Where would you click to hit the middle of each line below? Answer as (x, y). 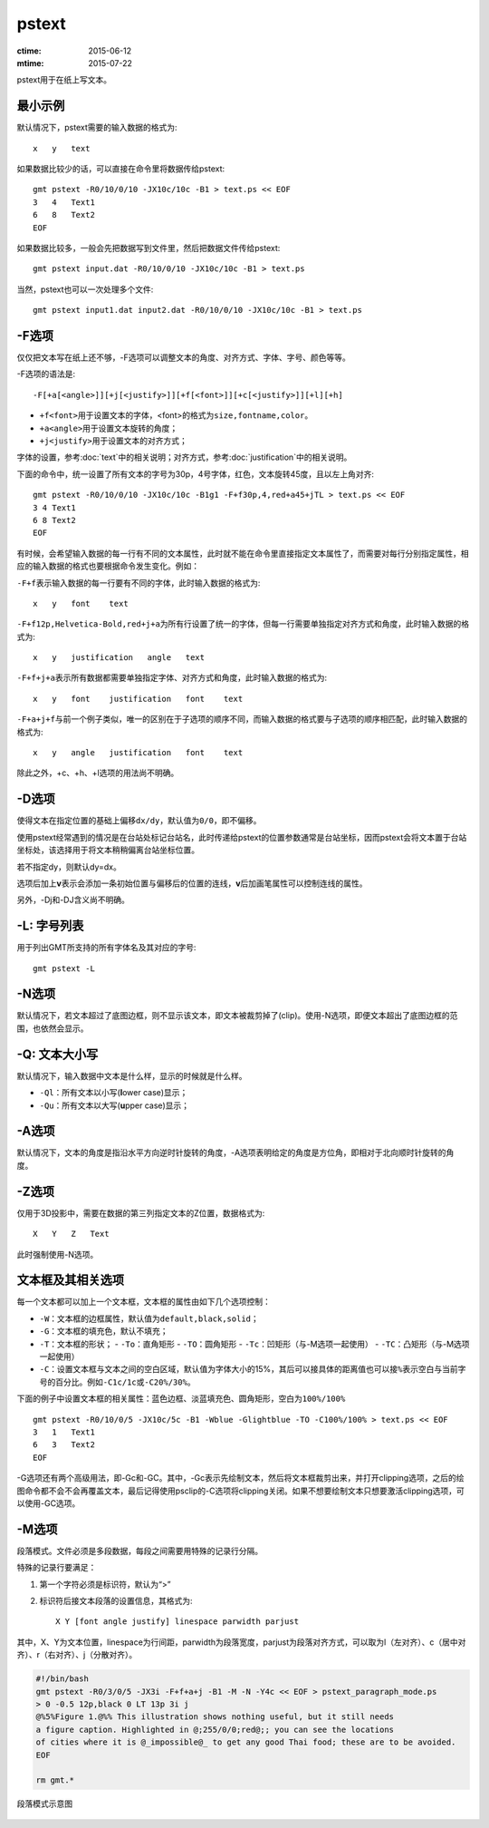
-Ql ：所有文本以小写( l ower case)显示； (114, 1093)
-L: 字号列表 (50, 926)
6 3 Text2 (64, 1445)
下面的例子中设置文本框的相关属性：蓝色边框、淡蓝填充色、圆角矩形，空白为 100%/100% (181, 1399)
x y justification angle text (119, 658)
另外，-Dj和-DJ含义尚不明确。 (73, 900)
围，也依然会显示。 (53, 1028)
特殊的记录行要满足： (57, 1568)
